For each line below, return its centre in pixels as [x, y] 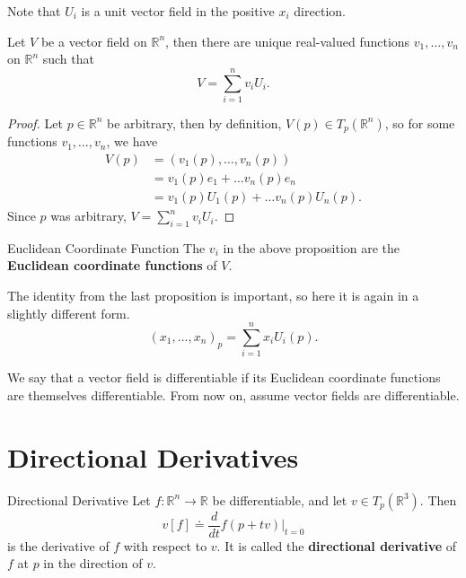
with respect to [165, 545]
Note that [34, 11]
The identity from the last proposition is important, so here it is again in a [213, 296]
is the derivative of [58, 545]
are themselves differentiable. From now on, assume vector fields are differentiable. [233, 394]
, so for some [420, 123]
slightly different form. [69, 313]
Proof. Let [35, 123]
